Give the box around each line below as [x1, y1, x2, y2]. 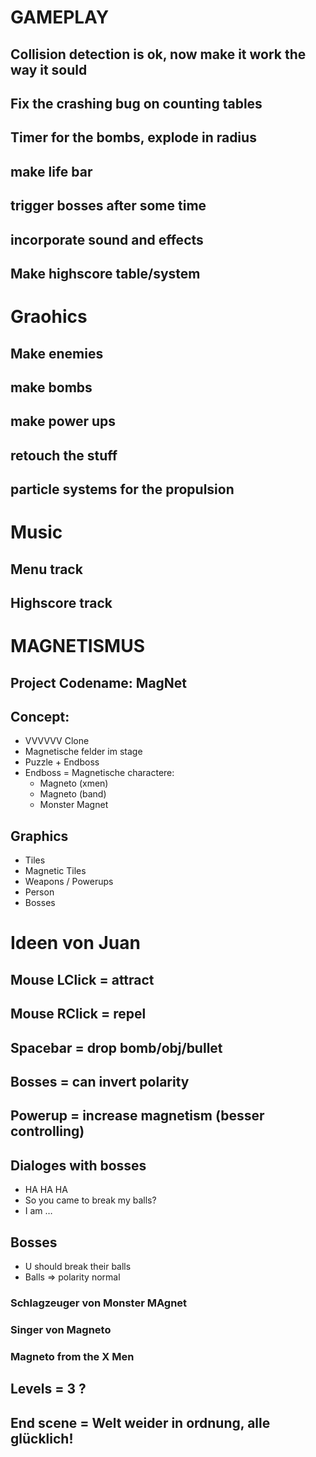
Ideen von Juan [10, 932, 141, 955]
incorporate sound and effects [10, 231, 204, 248]
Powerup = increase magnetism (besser [10, 1107, 265, 1125]
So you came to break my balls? [24, 1194, 157, 1206]
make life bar [10, 163, 93, 180]
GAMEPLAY [10, 6, 110, 29]
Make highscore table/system [10, 265, 201, 282]
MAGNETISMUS [10, 635, 145, 658]
